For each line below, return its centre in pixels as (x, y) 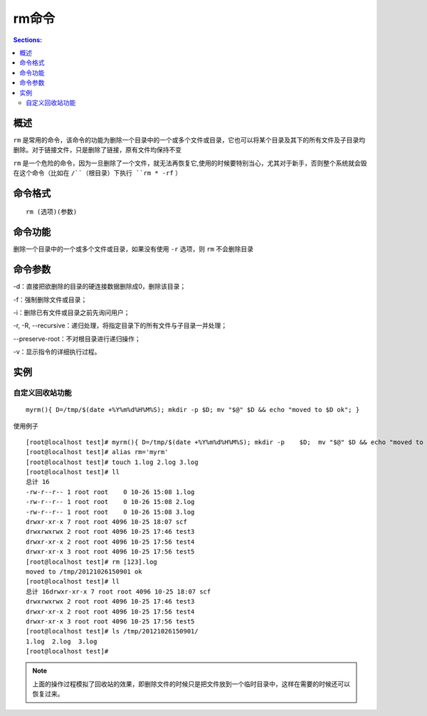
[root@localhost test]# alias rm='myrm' (97, 452)
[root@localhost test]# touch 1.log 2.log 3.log (112, 462)
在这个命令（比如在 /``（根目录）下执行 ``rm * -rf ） (97, 173)
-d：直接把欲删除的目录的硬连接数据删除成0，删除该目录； (100, 286)
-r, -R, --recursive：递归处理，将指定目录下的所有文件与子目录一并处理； (120, 326)
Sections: (28, 40)
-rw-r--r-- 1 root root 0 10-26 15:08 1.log (110, 492)
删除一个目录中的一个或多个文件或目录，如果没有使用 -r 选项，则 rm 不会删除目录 (133, 249)
